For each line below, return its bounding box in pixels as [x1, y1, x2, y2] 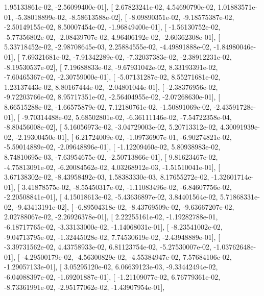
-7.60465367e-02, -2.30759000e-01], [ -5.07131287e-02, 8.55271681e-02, [4, 71, 221, 82]
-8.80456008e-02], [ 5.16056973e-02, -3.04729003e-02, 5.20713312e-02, [4, 121, 218, 132]
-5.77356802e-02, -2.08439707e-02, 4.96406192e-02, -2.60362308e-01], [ [4, 31, 221, 42]
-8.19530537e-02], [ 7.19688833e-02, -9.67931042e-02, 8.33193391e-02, [4, 61, 218, 72]
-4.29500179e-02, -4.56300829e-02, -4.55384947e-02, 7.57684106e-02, [21, 251, 232, 262]
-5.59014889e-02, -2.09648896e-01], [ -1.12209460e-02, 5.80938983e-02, [4, 141, 221, 152]
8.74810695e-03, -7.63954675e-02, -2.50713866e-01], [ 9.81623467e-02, [4, 151, 218, 162]
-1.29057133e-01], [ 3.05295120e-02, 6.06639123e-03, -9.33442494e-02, [4, 261, 218, 272]
